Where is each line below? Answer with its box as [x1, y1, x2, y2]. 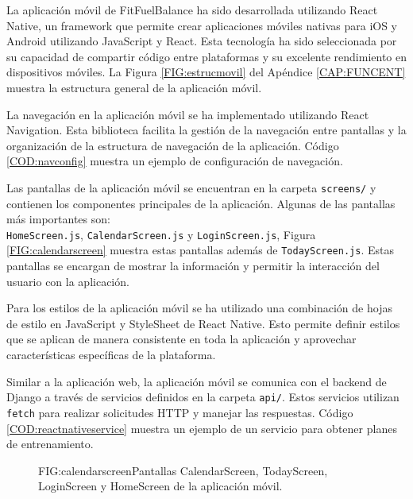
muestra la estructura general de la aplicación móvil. [6, 79, 262, 95]
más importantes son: [6, 211, 110, 227]
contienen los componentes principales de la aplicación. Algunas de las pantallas [6, 195, 396, 211]
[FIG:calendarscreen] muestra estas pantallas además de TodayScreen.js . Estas [6, 242, 394, 258]
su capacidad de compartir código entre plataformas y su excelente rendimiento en [6, 48, 407, 64]
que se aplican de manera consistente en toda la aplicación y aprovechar [6, 331, 357, 347]
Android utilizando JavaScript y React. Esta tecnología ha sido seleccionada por [6, 33, 397, 49]
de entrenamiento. [6, 435, 94, 452]
